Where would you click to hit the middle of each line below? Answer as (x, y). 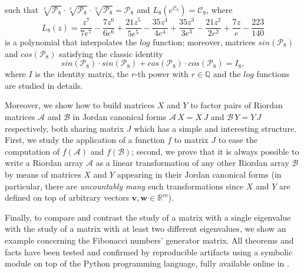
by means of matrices (43, 174)
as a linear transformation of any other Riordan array (192, 163)
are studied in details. (44, 85)
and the (227, 74)
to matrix (191, 140)
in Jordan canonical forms (120, 116)
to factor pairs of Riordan (237, 105)
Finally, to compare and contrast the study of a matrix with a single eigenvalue (148, 217)
